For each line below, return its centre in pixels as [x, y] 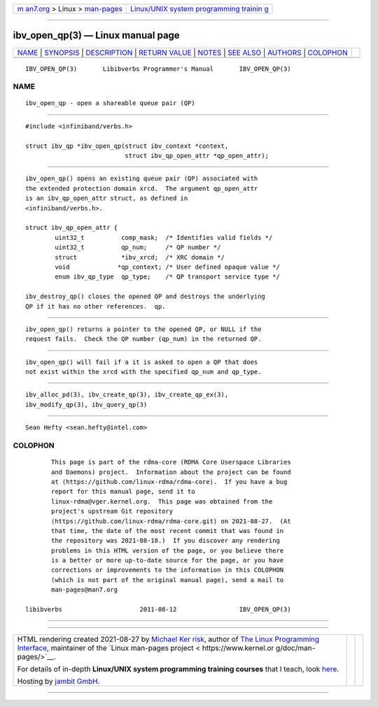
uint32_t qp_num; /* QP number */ [138, 248]
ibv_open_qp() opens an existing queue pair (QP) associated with [142, 179]
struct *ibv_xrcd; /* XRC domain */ [140, 257]
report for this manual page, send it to [123, 492]
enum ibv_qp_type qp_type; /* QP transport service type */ [167, 277]
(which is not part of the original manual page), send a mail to [168, 580]
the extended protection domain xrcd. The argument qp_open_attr [142, 188]
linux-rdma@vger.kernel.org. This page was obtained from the [162, 501]
